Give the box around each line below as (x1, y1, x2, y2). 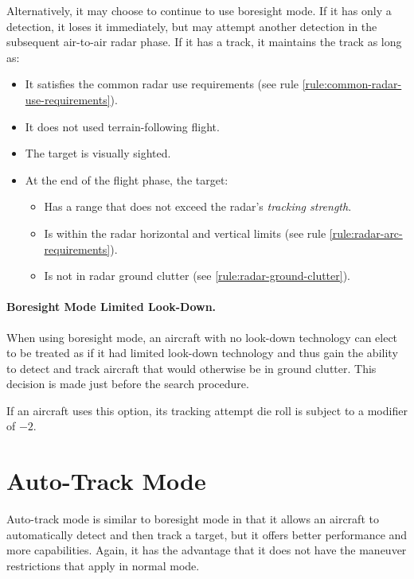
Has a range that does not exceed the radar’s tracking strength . (44, 198, 352, 215)
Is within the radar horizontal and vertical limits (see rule (44, 224, 326, 241)
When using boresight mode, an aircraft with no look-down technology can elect (6, 328, 398, 345)
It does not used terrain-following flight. (25, 118, 220, 134)
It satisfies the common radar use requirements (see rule (25, 76, 299, 92)
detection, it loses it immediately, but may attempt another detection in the (6, 17, 377, 34)
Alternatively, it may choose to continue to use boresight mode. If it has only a (6, 2, 392, 18)
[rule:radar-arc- (329, 224, 403, 241)
